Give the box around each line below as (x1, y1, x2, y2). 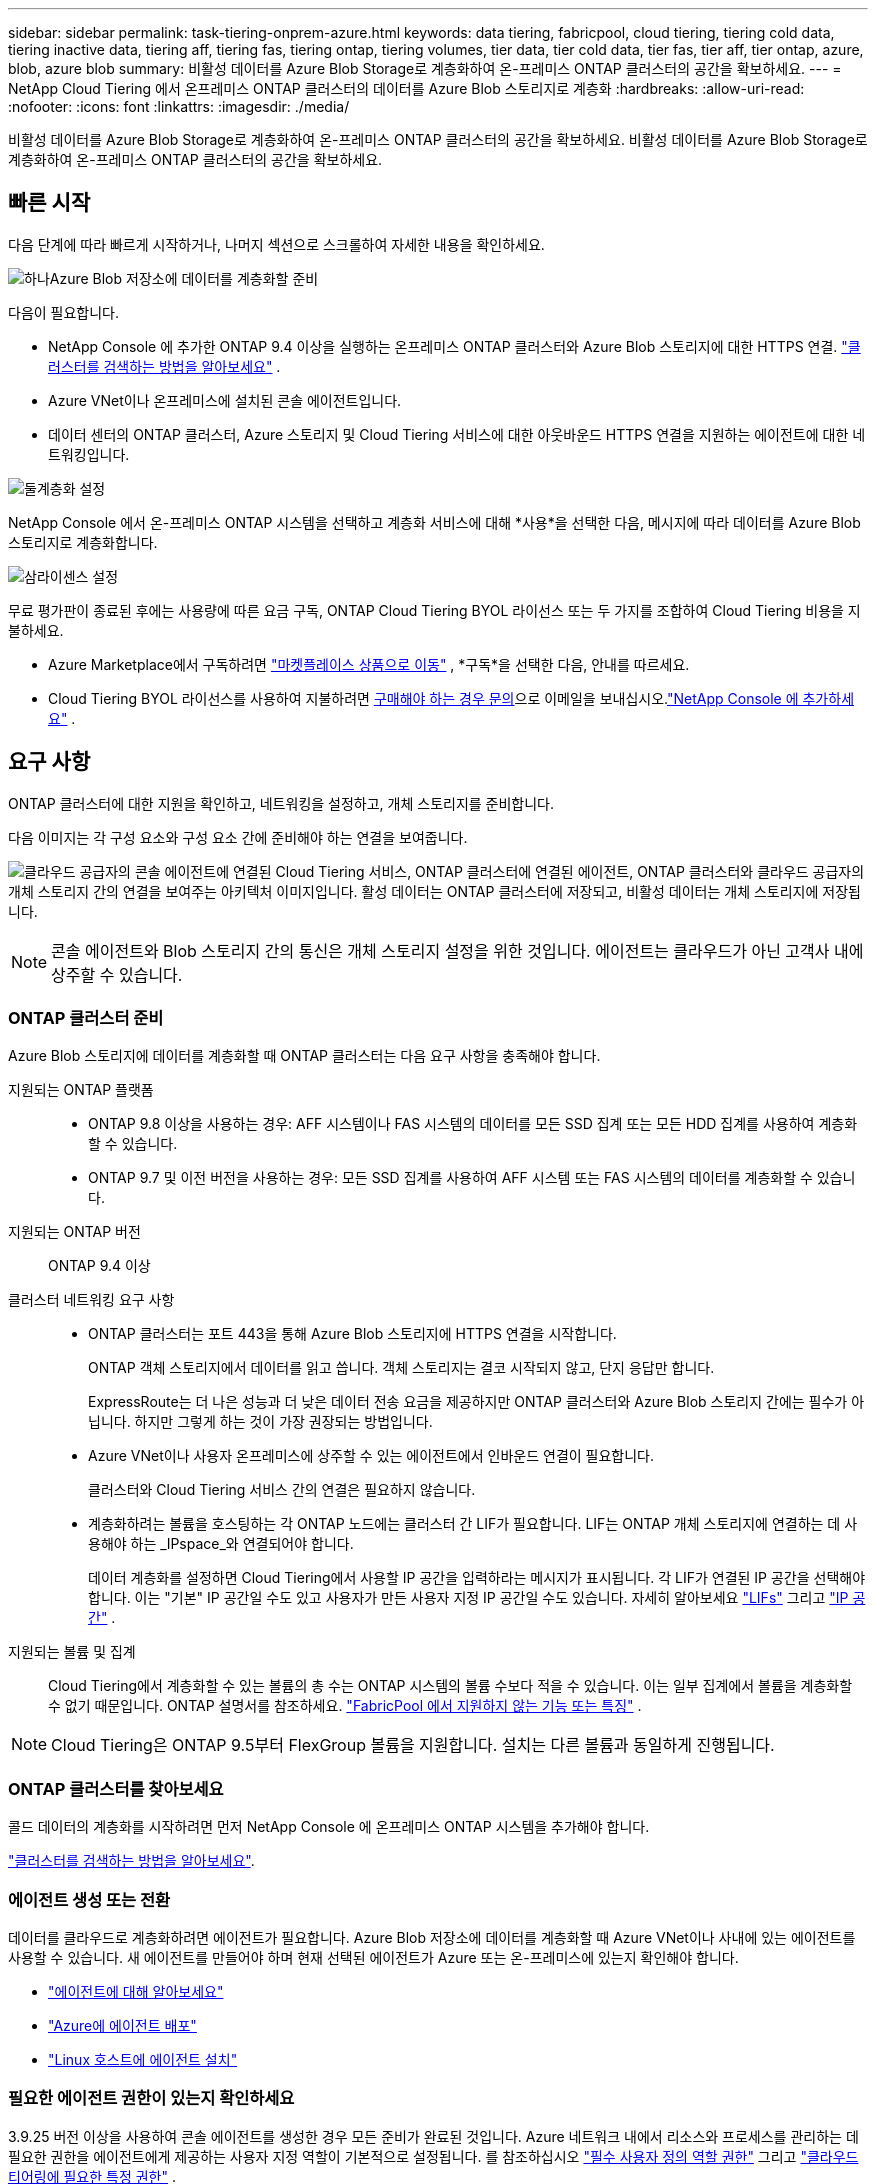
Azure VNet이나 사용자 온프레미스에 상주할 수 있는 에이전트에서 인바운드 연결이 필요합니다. (88, 1447, 655, 1465)
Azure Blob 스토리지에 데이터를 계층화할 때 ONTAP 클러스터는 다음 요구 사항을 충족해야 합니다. (8, 1047, 601, 1065)
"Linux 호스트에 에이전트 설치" (48, 2050, 238, 2068)
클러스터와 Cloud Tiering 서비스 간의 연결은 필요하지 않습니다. (88, 1481, 476, 1499)
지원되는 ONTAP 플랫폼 (8, 1081, 154, 1099)
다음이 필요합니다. (8, 303, 120, 321)
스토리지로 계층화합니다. (8, 533, 158, 551)
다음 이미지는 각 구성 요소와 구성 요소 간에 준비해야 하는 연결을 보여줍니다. (8, 828, 468, 846)
